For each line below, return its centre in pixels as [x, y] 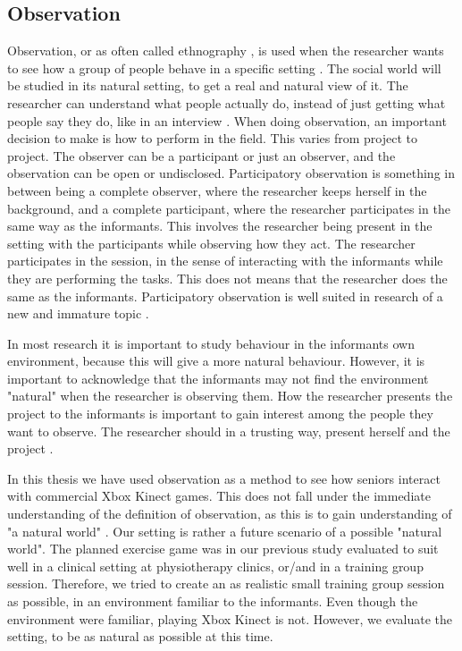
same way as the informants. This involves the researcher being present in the [220, 226]
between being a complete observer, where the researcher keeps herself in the [217, 190]
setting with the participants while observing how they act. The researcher [211, 243]
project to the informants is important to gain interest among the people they [220, 414]
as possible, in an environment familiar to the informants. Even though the [213, 601]
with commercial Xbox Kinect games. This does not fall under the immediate [219, 496]
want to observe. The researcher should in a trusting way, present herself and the [229, 431]
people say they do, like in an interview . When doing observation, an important [227, 120]
